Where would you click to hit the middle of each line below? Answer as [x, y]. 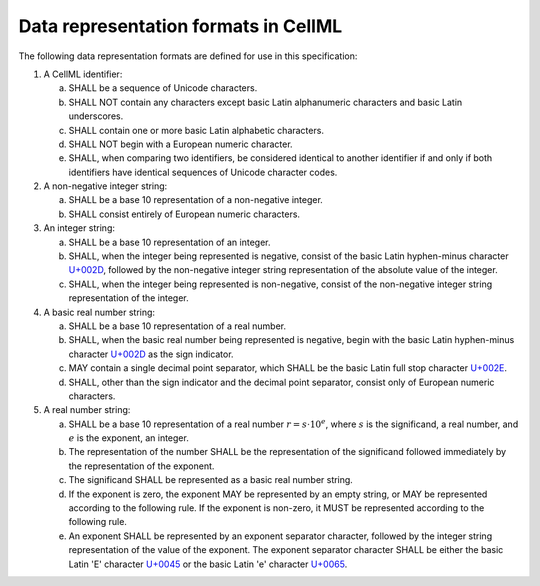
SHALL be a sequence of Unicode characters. [163, 88]
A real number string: [87, 410]
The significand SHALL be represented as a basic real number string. [211, 480]
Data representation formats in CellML [180, 26]
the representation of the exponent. [141, 466]
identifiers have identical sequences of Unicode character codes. [203, 172]
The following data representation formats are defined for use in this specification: [188, 56]
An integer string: [79, 228]
